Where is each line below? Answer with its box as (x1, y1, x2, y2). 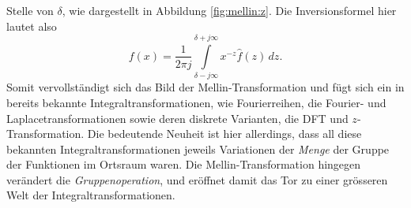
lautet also (6, 17, 57, 34)
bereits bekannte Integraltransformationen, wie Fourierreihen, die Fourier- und (6, 94, 386, 110)
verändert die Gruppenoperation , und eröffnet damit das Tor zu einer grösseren (6, 171, 388, 188)
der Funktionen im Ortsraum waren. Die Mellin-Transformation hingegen (6, 156, 361, 173)
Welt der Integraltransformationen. (6, 187, 175, 203)
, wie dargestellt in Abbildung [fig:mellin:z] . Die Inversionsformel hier (62, 2, 397, 18)
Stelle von (6, 2, 54, 18)
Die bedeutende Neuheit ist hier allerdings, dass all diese (87, 125, 362, 142)
